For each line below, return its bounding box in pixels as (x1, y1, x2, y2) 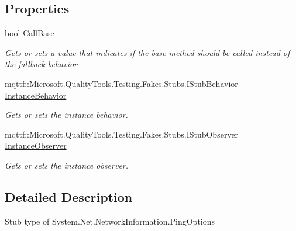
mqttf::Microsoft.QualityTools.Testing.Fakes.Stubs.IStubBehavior (5, 77, 238, 89)
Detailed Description (5, 187, 133, 205)
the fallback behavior (5, 58, 77, 70)
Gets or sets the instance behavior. (5, 108, 128, 121)
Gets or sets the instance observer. (5, 159, 129, 171)
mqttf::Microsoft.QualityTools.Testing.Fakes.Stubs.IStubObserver (5, 128, 239, 140)
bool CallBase (5, 27, 54, 39)
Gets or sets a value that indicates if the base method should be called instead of (5, 46, 290, 58)
